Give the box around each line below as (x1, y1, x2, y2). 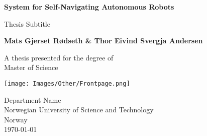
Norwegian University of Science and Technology (4, 104, 154, 115)
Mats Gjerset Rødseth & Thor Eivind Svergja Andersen (4, 35, 203, 46)
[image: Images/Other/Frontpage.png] (4, 80, 130, 87)
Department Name (4, 94, 61, 105)
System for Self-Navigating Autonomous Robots (4, 2, 174, 12)
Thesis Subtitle (4, 18, 50, 29)
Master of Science (4, 62, 58, 73)
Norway (4, 114, 28, 124)
